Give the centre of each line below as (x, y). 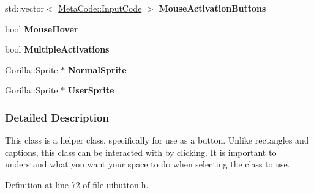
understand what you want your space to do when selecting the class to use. (148, 164)
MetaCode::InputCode (100, 8)
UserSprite (91, 90)
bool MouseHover (42, 28)
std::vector (24, 8)
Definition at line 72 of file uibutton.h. (77, 184)
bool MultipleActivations (57, 49)
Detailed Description (57, 117)
